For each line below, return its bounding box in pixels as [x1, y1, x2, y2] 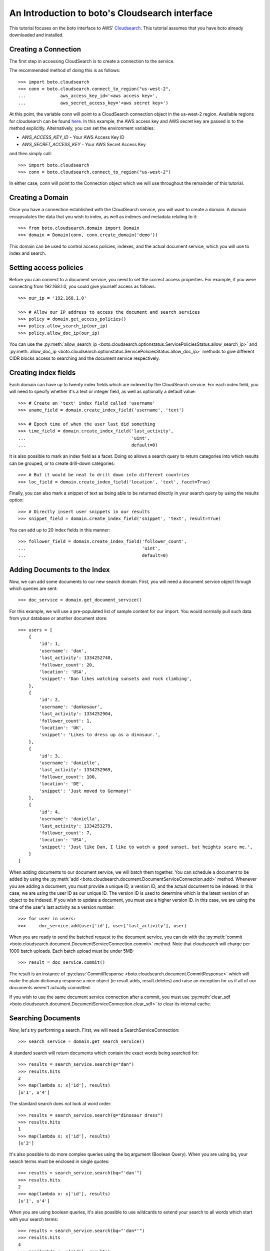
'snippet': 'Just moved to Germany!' [39, 788, 132, 794]
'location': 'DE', [39, 781, 84, 787]
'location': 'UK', [39, 725, 84, 731]
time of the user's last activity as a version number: [9, 904, 115, 910]
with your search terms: [9, 1216, 58, 1222]
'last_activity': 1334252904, [39, 711, 113, 717]
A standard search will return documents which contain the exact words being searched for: [9, 1050, 199, 1056]
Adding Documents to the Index [9, 565, 110, 574]
